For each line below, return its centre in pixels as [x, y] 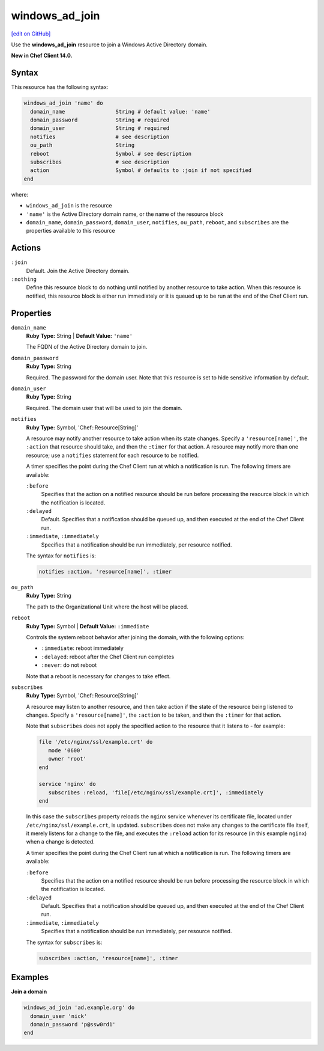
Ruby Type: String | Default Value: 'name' [79, 336]
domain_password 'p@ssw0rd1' [73, 1024]
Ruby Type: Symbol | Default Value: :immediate [88, 626]
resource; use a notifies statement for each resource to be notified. [112, 455]
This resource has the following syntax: [60, 87]
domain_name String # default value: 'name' [120, 112]
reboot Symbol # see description [111, 154]
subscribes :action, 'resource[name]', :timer [108, 958]
